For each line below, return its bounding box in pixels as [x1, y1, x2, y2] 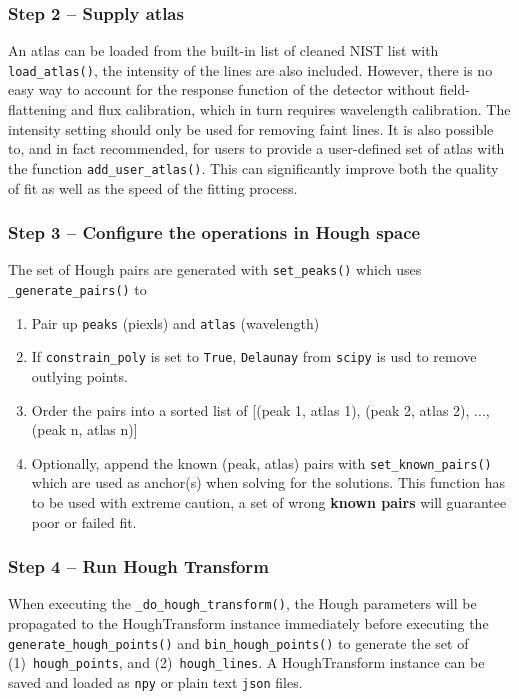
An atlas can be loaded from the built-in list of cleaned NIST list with [8, 40, 439, 61]
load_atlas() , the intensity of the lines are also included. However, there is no [8, 59, 493, 80]
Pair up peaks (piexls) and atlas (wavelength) [31, 312, 320, 333]
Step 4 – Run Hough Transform [8, 554, 269, 579]
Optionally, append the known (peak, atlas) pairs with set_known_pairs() [31, 452, 492, 473]
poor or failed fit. [31, 511, 137, 532]
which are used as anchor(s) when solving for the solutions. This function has [31, 472, 506, 493]
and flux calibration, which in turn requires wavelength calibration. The [71, 99, 511, 120]
